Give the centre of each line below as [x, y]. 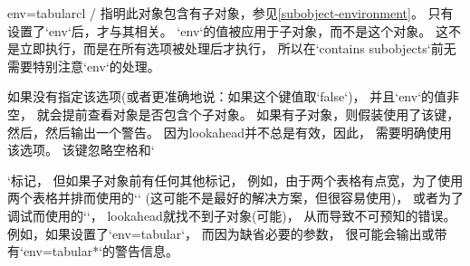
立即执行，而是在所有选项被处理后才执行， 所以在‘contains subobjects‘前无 [238, 48]
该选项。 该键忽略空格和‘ [81, 150]
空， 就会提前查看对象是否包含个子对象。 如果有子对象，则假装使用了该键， [234, 114]
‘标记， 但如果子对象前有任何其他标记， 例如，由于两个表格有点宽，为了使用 [235, 180]
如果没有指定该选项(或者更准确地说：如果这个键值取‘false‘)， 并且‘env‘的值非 [234, 96]
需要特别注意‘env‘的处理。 [84, 66]
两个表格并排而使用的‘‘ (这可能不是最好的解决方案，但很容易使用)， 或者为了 [235, 198]
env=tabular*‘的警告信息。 [101, 251]
